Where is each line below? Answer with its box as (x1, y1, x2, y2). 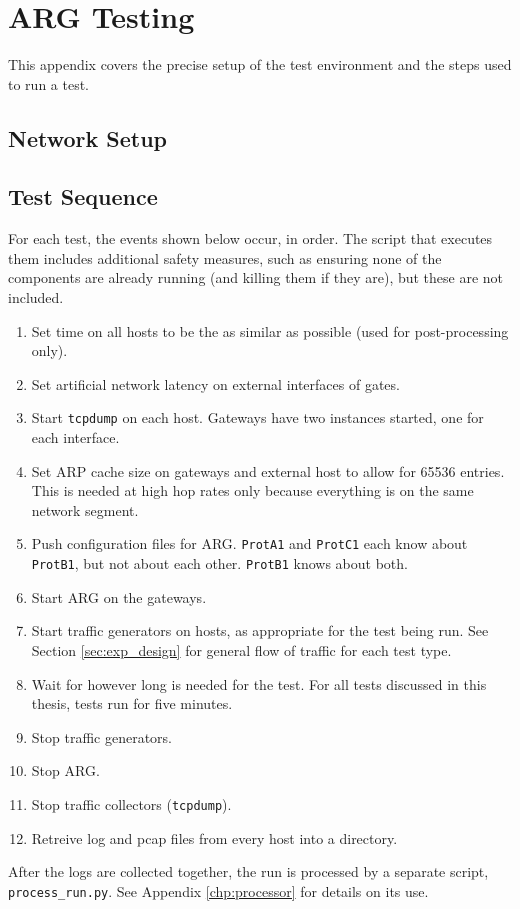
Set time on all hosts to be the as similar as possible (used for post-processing (31, 320, 509, 341)
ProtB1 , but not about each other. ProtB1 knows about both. (31, 553, 408, 574)
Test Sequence (8, 181, 158, 212)
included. (8, 287, 64, 308)
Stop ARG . (31, 760, 100, 781)
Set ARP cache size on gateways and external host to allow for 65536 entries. (31, 460, 505, 481)
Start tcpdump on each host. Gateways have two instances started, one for (31, 407, 484, 428)
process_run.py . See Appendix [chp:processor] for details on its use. (8, 880, 429, 901)
